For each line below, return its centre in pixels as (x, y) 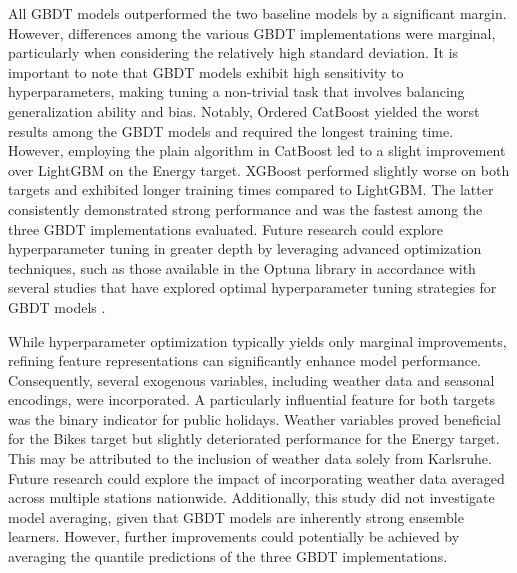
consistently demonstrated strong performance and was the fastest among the (245, 208)
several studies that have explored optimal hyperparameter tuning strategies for (252, 287)
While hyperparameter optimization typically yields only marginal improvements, (257, 340)
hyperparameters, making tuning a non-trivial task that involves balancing (236, 91)
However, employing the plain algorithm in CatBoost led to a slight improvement (257, 150)
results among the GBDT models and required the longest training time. (231, 130)
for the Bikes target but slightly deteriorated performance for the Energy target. (254, 438)
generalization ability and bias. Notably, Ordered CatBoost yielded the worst (244, 110)
